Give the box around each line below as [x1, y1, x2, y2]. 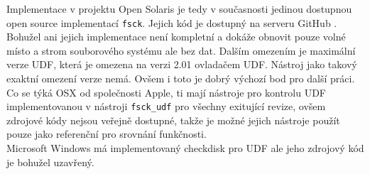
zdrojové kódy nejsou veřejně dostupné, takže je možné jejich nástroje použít [6, 112, 340, 127]
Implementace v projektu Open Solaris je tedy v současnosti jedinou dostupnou [6, 1, 352, 16]
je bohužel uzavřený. [6, 154, 94, 169]
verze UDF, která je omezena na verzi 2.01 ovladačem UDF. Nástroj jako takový [6, 57, 357, 72]
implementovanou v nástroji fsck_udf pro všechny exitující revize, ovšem [6, 99, 326, 114]
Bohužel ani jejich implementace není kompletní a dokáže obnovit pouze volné [6, 29, 346, 44]
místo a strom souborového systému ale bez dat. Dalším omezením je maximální [6, 43, 356, 58]
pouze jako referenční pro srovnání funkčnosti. [6, 126, 207, 141]
